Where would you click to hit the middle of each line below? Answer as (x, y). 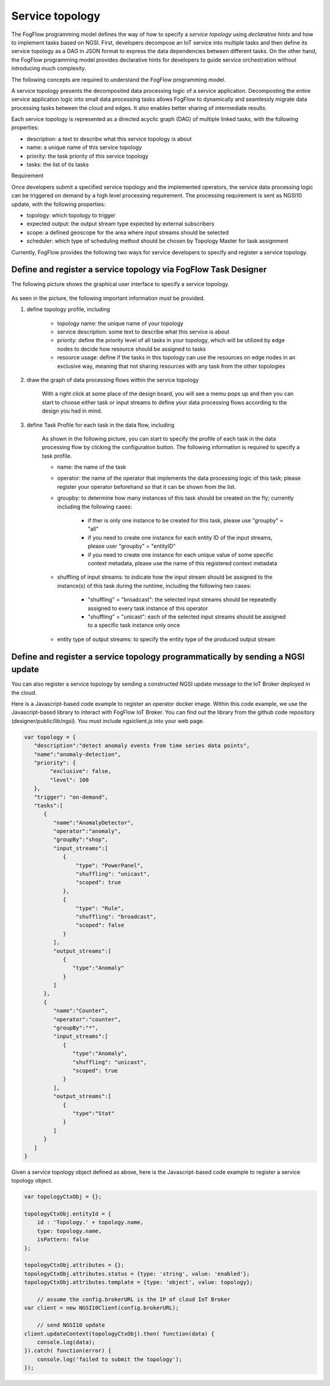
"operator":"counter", (87, 1019)
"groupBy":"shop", (80, 840)
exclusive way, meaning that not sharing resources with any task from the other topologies (171, 366)
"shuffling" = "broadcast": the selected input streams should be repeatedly (182, 599)
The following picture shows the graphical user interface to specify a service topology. (120, 284)
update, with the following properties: (58, 204)
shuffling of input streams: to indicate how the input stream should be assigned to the (165, 577)
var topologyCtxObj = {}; (63, 1197)
